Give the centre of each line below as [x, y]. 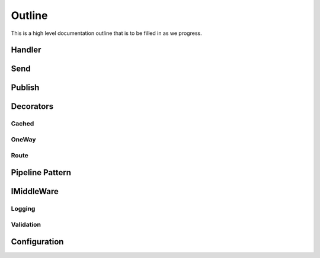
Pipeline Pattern [41, 172]
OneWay [23, 139]
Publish [25, 88]
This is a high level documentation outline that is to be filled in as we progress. [106, 33]
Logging [23, 209]
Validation [26, 224]
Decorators [32, 107]
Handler [26, 50]
